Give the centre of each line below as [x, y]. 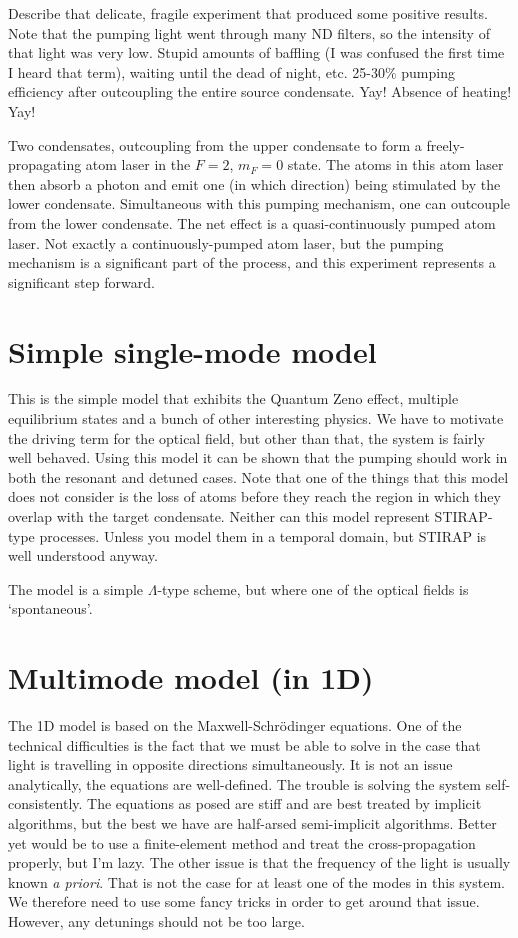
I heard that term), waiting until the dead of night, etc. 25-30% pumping [231, 71]
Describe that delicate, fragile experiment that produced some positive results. [248, 13]
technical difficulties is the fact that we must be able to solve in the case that [244, 744]
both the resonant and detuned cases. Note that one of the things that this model [258, 476]
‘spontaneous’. [50, 608]
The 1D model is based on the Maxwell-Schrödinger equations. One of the [235, 725]
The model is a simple [76, 588]
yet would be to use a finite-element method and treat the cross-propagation [242, 842]
